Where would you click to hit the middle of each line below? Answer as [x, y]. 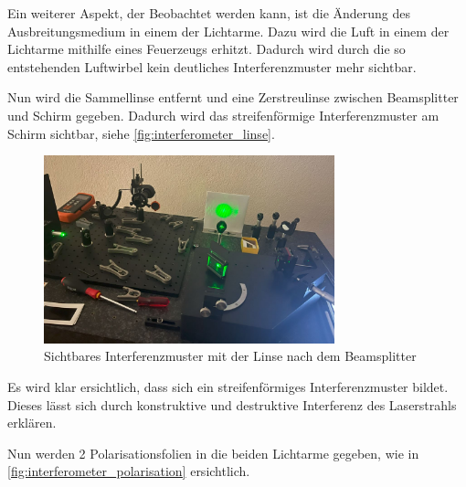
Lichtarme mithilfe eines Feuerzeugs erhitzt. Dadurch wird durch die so [207, 49]
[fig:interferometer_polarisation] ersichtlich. [129, 471]
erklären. [32, 423]
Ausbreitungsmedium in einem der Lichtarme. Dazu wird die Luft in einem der [228, 31]
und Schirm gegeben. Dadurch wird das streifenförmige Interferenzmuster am [223, 115]
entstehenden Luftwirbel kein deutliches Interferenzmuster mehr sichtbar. [212, 66]
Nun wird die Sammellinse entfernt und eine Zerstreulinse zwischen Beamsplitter [233, 97]
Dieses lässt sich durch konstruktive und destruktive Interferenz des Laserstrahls [232, 404]
